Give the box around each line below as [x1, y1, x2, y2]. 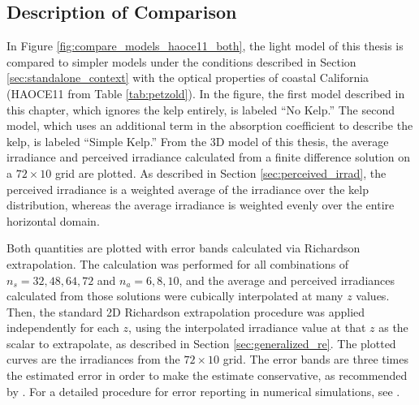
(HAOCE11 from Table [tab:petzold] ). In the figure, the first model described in [6, 84, 405, 101]
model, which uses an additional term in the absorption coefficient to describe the [6, 117, 413, 134]
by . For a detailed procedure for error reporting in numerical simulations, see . [6, 382, 400, 399]
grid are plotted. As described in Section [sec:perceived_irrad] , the [54, 164, 387, 181]
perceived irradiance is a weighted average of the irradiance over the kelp [6, 180, 369, 197]
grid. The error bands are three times [222, 351, 408, 368]
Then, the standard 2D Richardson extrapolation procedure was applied [6, 303, 365, 320]
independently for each [6, 319, 119, 336]
